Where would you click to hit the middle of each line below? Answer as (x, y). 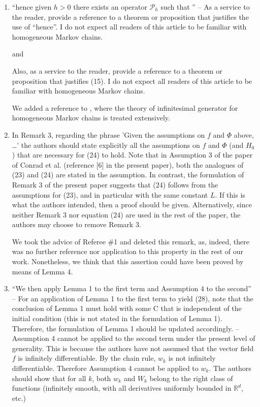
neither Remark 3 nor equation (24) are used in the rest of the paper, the (126, 214)
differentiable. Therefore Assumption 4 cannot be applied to (105, 368)
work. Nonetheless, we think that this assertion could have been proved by (128, 261)
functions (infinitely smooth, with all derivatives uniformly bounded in (122, 388)
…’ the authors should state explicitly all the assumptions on (106, 145)
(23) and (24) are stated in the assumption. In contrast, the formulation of (128, 175)
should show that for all (49, 378)
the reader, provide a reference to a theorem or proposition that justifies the (130, 17)
